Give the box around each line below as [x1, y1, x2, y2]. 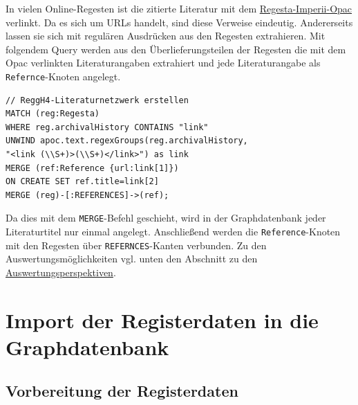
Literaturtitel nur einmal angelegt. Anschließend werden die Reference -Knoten [6, 224, 341, 239]
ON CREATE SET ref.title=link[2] [6, 177, 159, 187]
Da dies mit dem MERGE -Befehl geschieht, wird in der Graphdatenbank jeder [6, 210, 326, 225]
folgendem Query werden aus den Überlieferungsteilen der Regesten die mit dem [6, 42, 346, 56]
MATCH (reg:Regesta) [6, 109, 100, 119]
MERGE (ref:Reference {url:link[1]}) [6, 163, 179, 173]
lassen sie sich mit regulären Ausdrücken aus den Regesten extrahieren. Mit [6, 28, 326, 43]
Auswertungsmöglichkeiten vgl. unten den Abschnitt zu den [6, 251, 258, 266]
